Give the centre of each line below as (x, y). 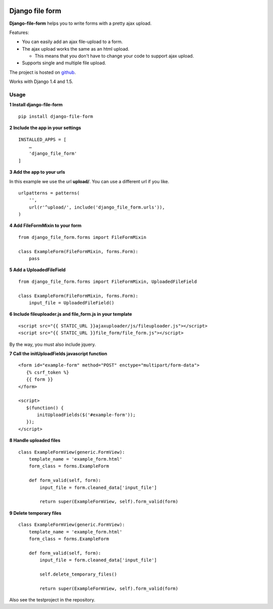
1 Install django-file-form (36, 105)
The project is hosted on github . (42, 72)
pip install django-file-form (56, 116)
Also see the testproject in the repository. (52, 600)
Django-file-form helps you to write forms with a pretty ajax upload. (80, 23)
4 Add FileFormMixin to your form (45, 226)
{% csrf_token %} (48, 372)
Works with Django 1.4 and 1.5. (41, 82)
